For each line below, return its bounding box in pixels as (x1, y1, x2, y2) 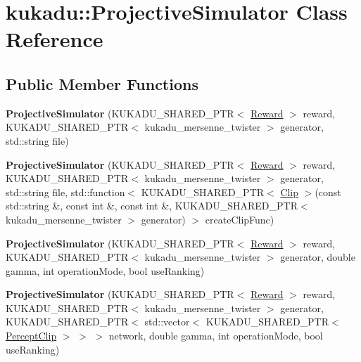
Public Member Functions (6, 72, 198, 94)
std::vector (144, 314, 190, 329)
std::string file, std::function (6, 184, 125, 199)
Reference (6, 25, 103, 53)
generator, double (280, 250, 355, 264)
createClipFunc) (205, 212, 274, 226)
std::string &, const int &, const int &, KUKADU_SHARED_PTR (6, 198, 298, 213)
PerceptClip (6, 328, 57, 343)
